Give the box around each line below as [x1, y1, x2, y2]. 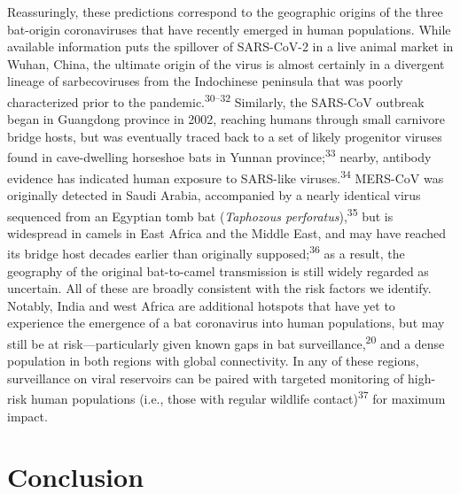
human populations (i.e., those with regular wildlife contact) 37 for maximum [30, 387, 446, 408]
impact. [7, 406, 48, 425]
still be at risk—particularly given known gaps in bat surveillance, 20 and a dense [7, 331, 445, 352]
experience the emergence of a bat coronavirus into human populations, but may [7, 313, 445, 332]
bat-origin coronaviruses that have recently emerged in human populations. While [7, 19, 451, 38]
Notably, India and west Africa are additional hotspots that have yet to [7, 296, 395, 314]
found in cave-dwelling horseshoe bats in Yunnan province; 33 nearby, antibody [7, 145, 432, 166]
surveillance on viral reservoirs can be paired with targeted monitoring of [7, 368, 404, 387]
